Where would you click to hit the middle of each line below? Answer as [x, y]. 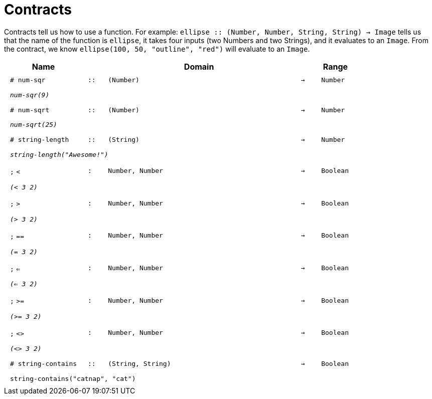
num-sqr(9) [30, 95]
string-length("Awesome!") [59, 155]
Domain [199, 66]
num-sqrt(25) [34, 125]
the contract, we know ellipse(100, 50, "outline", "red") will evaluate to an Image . [157, 49]
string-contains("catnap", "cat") [73, 378]
